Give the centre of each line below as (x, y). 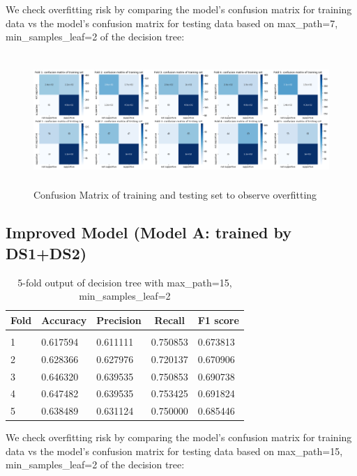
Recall (169, 320)
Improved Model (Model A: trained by (149, 232)
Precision (119, 320)
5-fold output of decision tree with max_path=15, (125, 282)
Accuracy (64, 320)
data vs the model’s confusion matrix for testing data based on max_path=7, (172, 23)
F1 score (218, 320)
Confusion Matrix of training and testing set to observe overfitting (175, 195)
